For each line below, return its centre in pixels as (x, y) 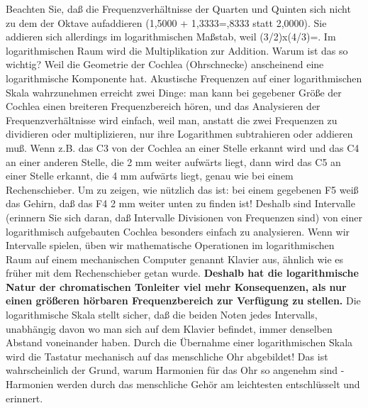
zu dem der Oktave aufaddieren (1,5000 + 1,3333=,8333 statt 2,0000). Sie (166, 22)
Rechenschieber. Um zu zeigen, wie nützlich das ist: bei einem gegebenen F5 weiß (182, 189)
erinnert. (24, 398)
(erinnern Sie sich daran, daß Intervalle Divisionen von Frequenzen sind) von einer (184, 217)
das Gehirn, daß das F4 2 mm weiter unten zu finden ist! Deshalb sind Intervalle (180, 203)
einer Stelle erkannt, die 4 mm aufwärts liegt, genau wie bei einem (150, 176)
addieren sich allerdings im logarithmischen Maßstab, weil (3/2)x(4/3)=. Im (171, 37)
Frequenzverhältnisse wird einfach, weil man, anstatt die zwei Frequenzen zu (172, 120)
